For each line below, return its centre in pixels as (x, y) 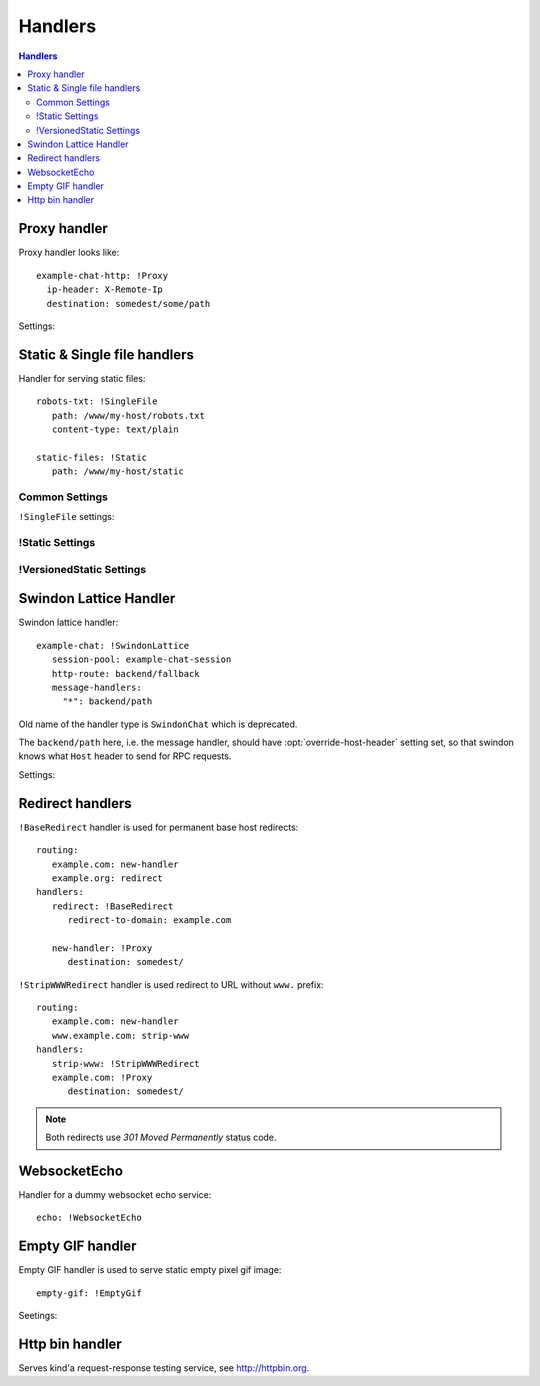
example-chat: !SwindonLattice (113, 645)
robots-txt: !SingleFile (97, 401)
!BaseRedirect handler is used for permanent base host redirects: (158, 827)
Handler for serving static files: (82, 378)
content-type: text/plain (115, 429)
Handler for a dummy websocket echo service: (115, 1195)
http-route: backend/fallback (125, 673)
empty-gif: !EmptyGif (89, 1293)
